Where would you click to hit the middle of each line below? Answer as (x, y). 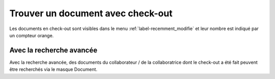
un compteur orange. (32, 35)
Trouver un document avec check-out (91, 13)
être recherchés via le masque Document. (53, 69)
